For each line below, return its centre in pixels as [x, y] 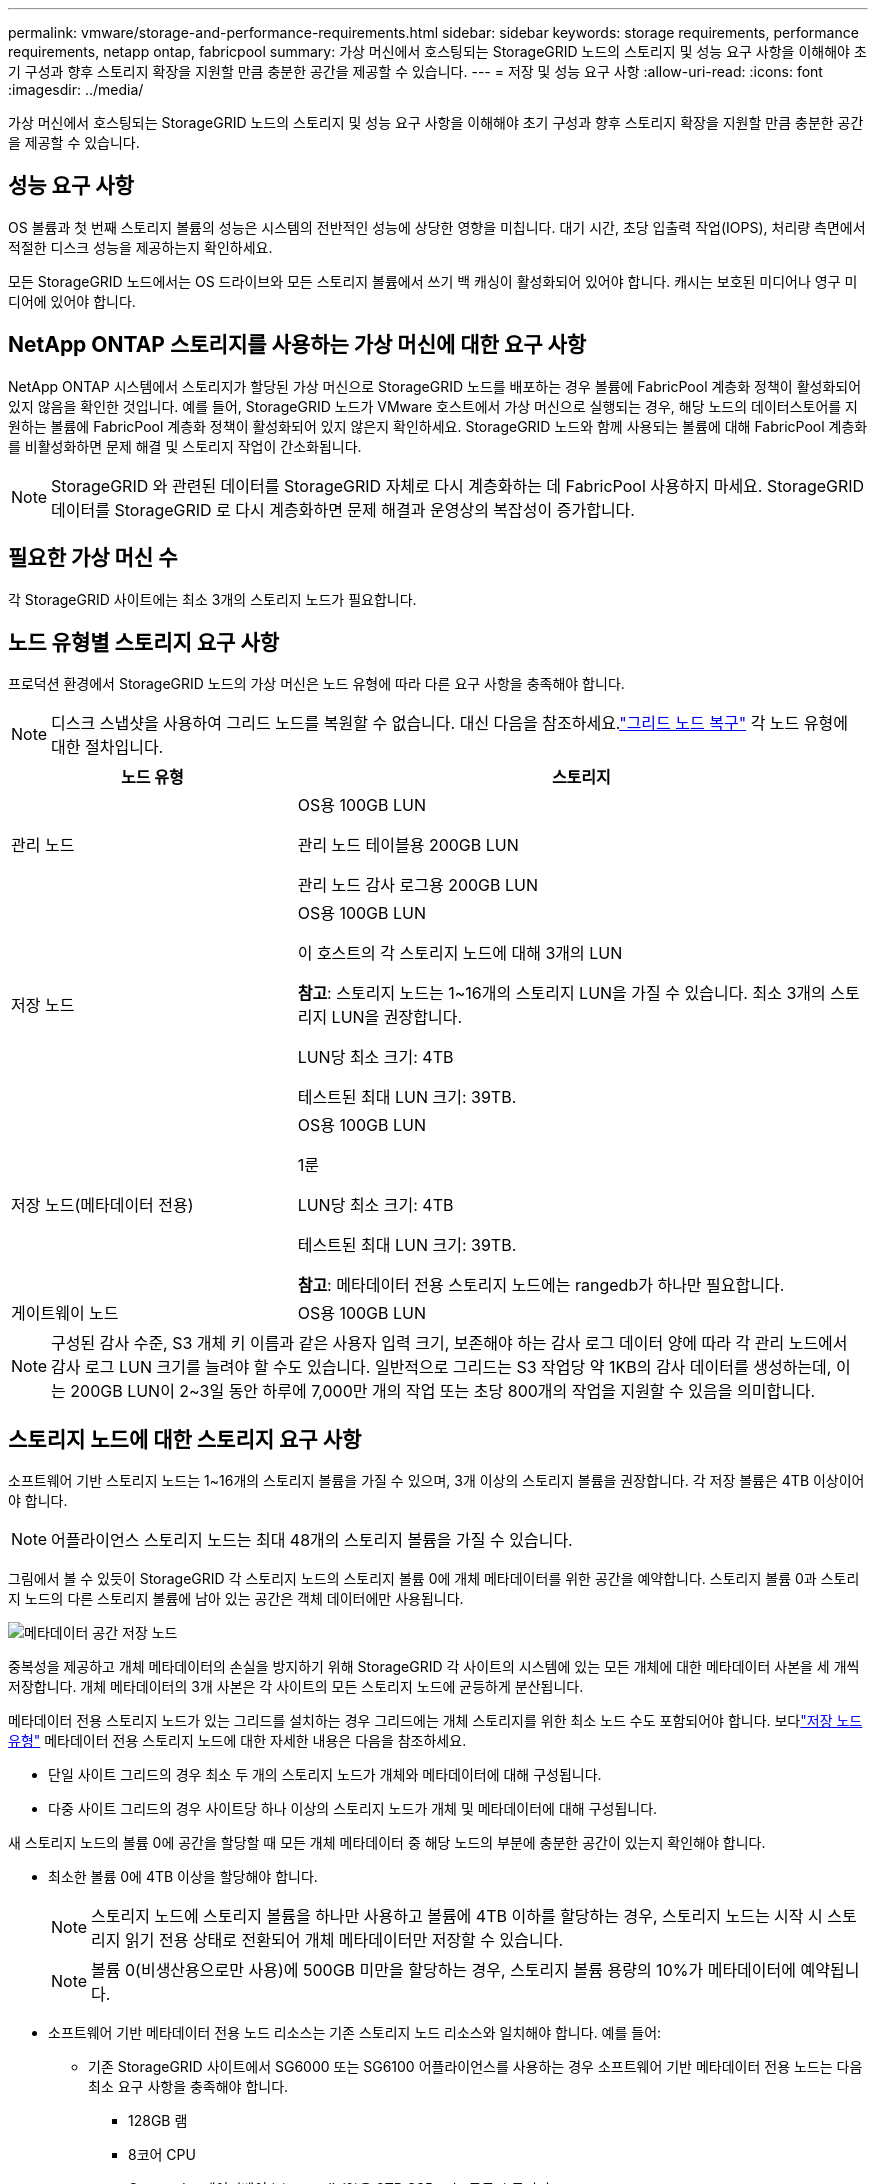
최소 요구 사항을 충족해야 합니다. [188, 2087]
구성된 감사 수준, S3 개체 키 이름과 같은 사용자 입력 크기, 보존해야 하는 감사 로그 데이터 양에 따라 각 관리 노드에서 [449, 1343]
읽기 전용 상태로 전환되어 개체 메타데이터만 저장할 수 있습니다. [344, 1940]
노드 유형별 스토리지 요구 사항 [144, 642]
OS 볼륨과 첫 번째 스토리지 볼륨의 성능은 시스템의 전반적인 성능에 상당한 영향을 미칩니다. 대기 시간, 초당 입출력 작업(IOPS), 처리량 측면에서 [437, 227]
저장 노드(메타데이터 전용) [102, 1205]
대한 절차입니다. [107, 747]
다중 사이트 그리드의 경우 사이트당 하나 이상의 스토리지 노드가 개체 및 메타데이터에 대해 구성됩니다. [353, 1809]
